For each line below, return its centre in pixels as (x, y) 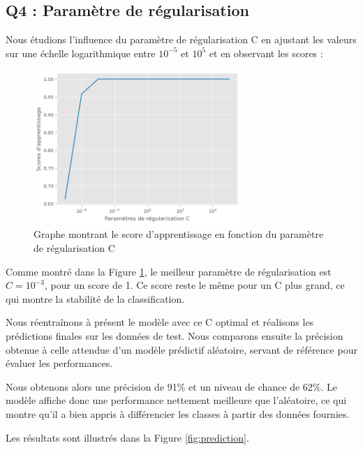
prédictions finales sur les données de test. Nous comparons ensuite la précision (175, 335)
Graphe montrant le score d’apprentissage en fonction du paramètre (179, 234)
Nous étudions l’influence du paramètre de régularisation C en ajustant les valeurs (181, 39)
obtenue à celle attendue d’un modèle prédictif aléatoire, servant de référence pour (181, 349)
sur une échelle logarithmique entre (81, 53)
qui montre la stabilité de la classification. (95, 298)
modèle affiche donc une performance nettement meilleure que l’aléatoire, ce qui (176, 400)
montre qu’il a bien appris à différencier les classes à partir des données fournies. (178, 413)
